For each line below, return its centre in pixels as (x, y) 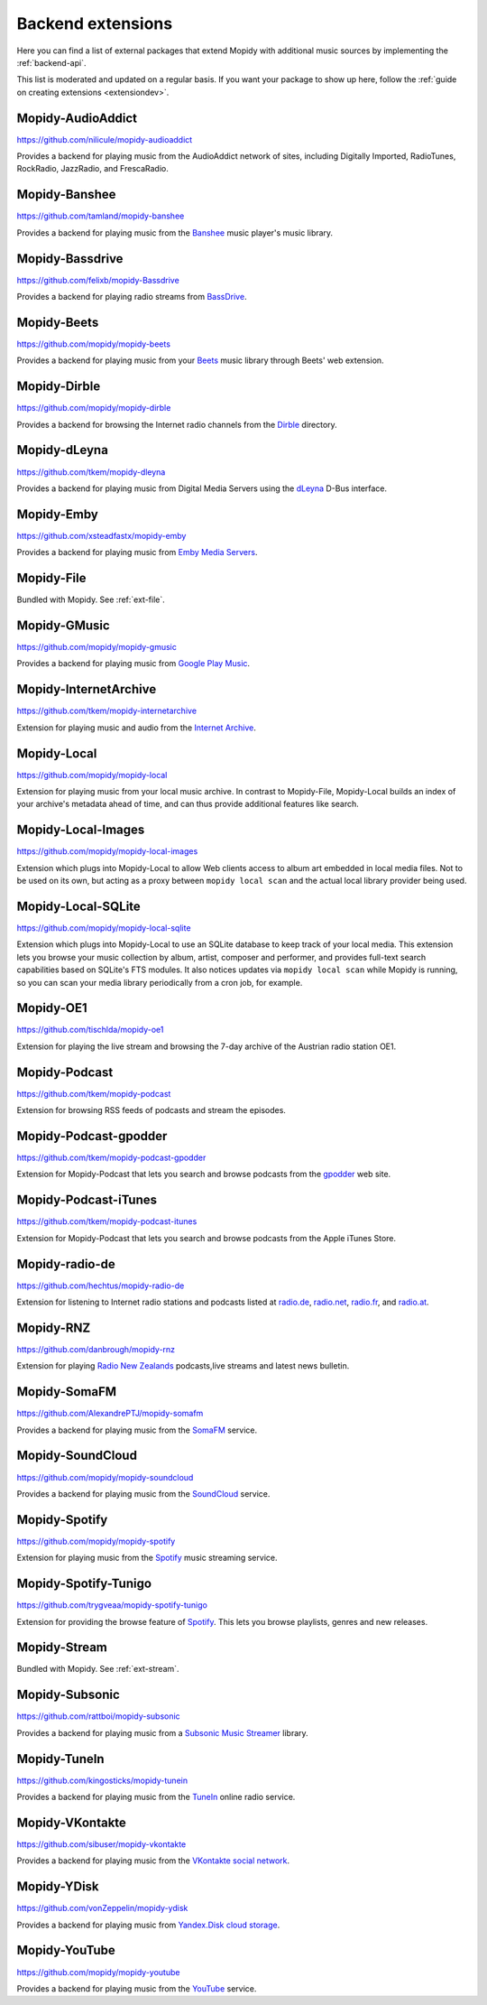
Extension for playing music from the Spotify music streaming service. (147, 1558)
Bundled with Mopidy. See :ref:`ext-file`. (91, 599)
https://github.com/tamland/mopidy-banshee (101, 216)
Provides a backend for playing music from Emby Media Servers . (137, 552)
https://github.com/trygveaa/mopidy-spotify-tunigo (112, 1605)
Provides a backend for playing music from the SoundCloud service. (143, 1493)
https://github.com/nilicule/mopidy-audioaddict (105, 139)
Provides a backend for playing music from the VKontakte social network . (153, 1861)
